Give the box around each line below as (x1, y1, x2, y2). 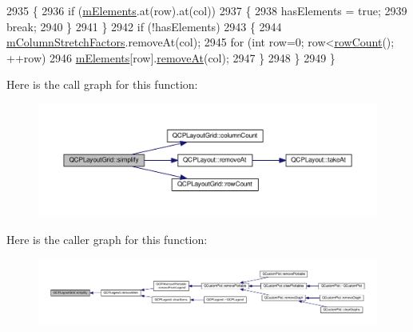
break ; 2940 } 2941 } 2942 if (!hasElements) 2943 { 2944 (6, 18, 282, 34)
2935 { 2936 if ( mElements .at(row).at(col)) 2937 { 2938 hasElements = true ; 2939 (6, 2, 407, 18)
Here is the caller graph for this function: (6, 230, 208, 247)
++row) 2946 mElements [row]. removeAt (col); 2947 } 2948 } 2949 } (6, 49, 336, 66)
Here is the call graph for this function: (6, 76, 198, 93)
